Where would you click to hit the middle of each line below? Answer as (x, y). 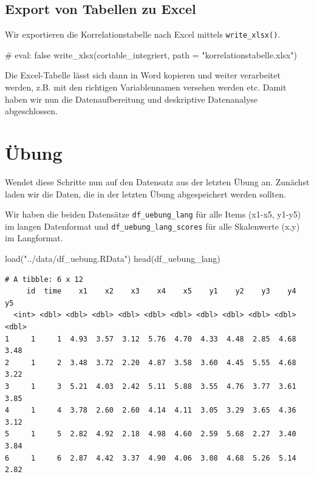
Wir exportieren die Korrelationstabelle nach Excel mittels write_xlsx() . (143, 34)
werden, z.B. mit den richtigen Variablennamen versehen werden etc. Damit (146, 87)
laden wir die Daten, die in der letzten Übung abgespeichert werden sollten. (145, 194)
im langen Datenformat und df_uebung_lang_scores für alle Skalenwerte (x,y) (152, 226)
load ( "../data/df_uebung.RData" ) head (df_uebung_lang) (113, 259)
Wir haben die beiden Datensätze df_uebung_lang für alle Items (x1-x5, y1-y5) (153, 214)
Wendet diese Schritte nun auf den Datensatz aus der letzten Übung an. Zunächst (157, 181)
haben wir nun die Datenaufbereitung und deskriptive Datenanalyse (131, 99)
